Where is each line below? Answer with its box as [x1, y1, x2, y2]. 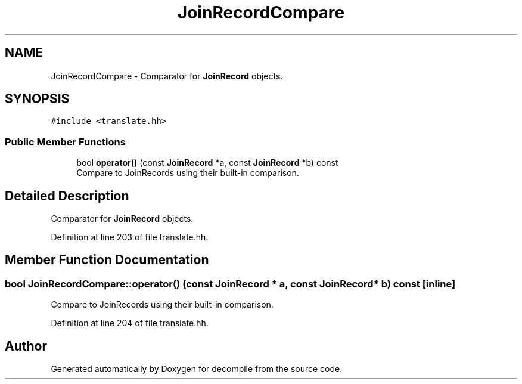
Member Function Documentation [5, 252, 209, 268]
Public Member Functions [5, 135, 126, 148]
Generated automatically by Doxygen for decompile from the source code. [51, 364, 343, 374]
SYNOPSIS [5, 91, 70, 107]
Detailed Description [5, 188, 129, 203]
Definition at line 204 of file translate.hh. [51, 318, 209, 329]
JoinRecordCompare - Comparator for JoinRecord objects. [51, 70, 283, 81]
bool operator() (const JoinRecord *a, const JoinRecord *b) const [76, 157, 338, 168]
